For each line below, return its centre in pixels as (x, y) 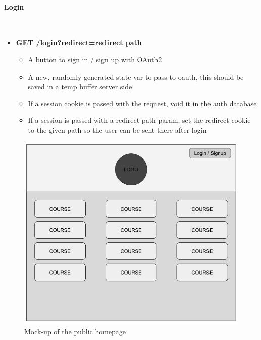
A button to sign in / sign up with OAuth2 (95, 59)
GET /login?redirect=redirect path (79, 43)
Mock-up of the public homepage (75, 331)
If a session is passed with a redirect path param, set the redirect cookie (139, 120)
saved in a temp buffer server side (80, 86)
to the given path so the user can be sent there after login (117, 130)
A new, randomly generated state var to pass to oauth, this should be (136, 76)
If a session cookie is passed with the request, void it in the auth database (142, 103)
